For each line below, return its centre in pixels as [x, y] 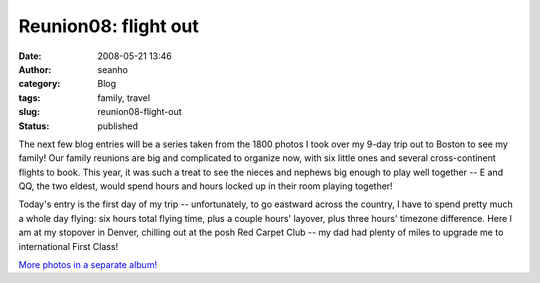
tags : [29, 97]
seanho [113, 69]
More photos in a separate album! [88, 265]
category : [39, 84]
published [118, 126]
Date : [30, 56]
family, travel [123, 97]
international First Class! [68, 246]
